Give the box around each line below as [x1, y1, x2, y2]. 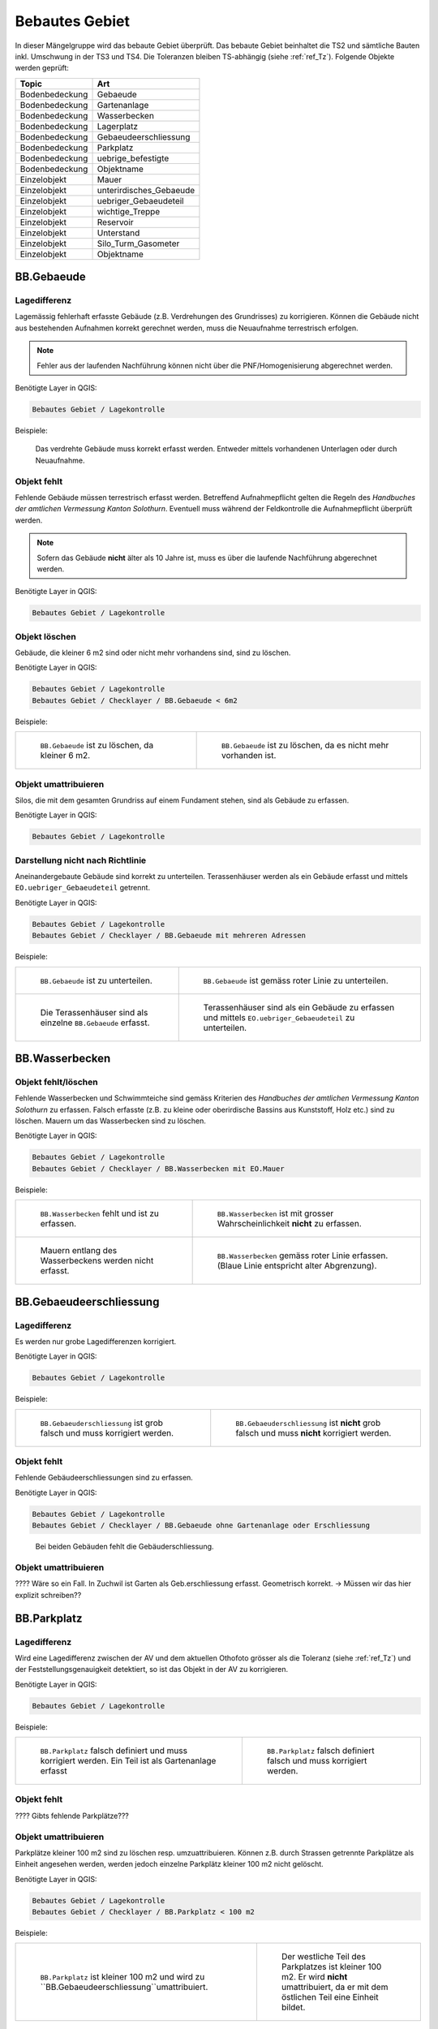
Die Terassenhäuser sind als [40, 1006, 148, 1018]
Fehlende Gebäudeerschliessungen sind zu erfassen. [15, 1473, 194, 1483]
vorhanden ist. [221, 750, 277, 761]
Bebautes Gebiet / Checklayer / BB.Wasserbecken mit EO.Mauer [32, 1164, 285, 1173]
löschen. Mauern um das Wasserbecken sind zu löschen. [15, 1116, 207, 1126]
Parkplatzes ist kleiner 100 [281, 1961, 382, 1972]
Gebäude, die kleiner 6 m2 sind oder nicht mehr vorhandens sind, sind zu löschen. [15, 648, 291, 657]
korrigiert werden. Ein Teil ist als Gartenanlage [40, 1755, 217, 1767]
